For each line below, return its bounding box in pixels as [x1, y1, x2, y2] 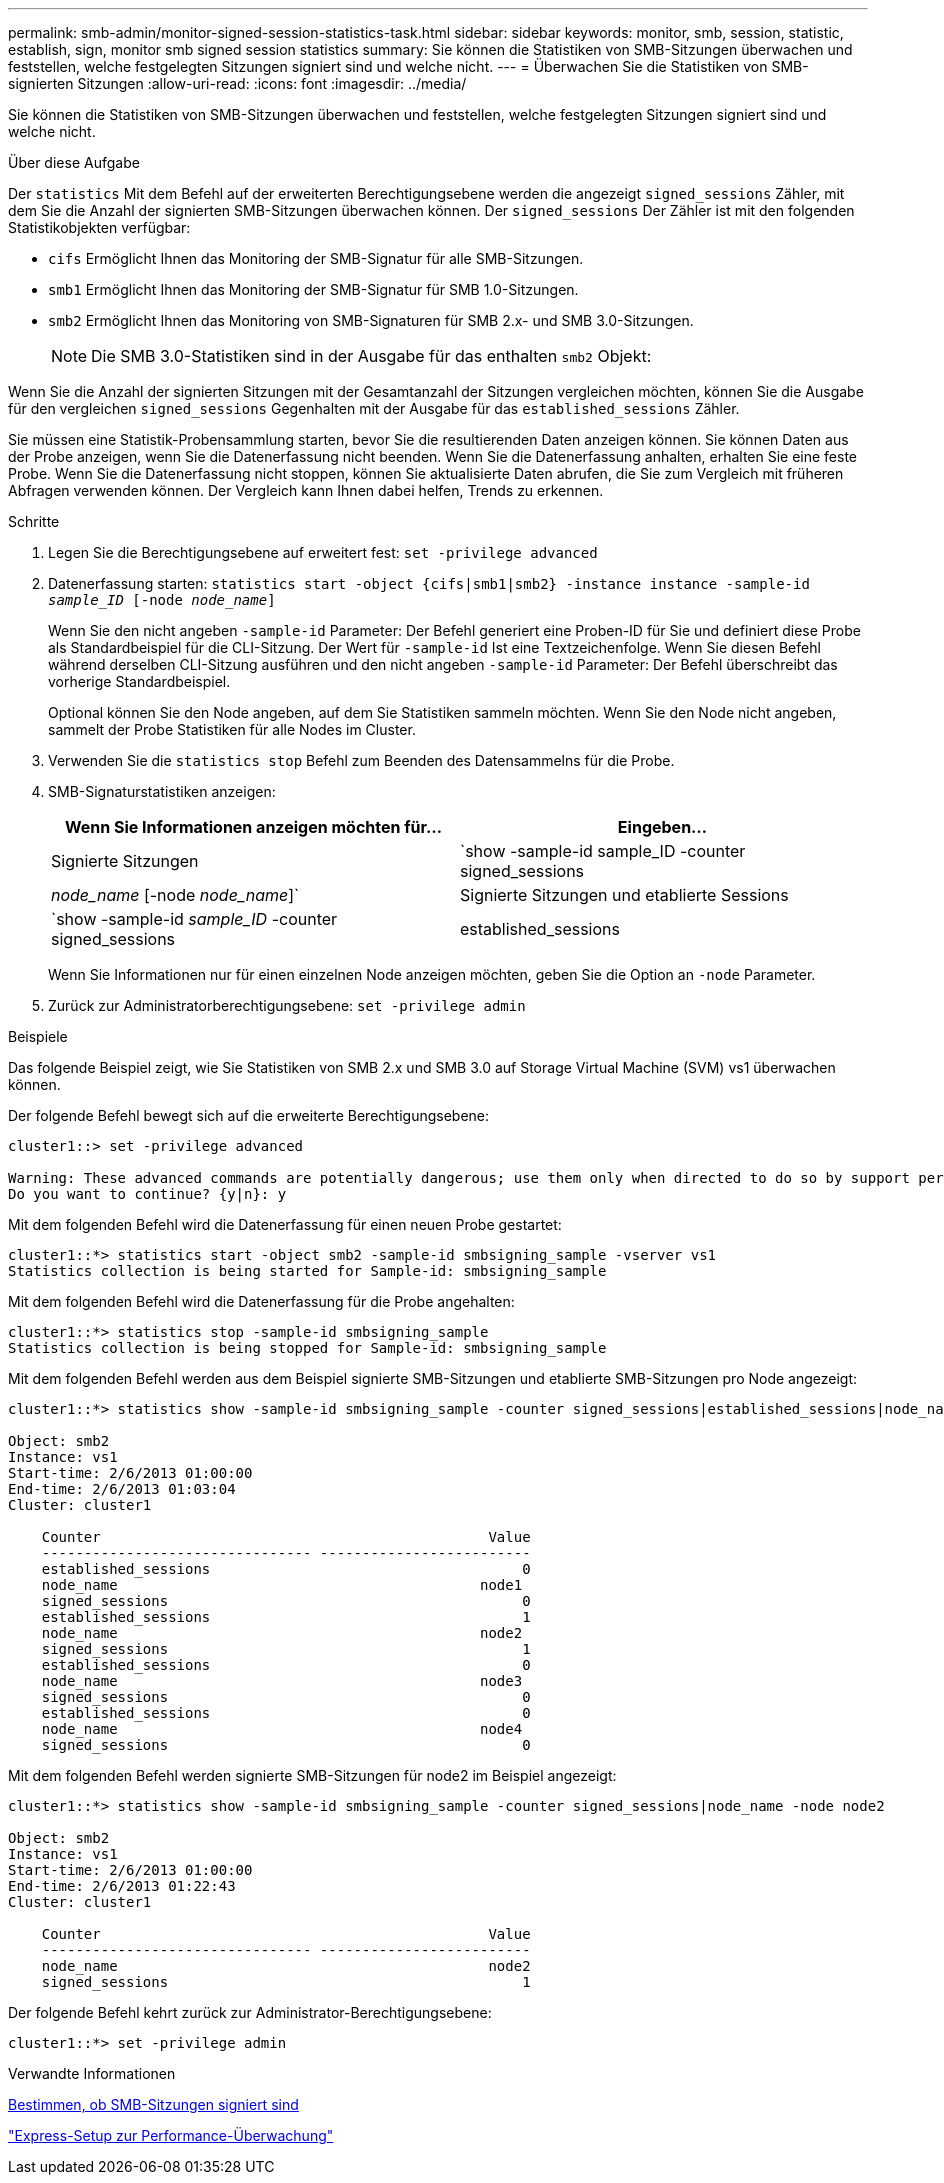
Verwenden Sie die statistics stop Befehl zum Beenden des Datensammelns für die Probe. [48, 752, 675, 769]
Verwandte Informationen [8, 2065, 176, 2082]
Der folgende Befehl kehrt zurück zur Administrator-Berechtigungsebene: [8, 2004, 492, 2021]
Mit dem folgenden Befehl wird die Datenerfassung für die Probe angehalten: [8, 1293, 515, 1310]
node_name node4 [41, 1721, 523, 1737]
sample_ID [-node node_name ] [48, 592, 276, 608]
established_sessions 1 [41, 1609, 531, 1625]
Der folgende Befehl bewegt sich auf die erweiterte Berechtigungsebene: [8, 1107, 490, 1124]
